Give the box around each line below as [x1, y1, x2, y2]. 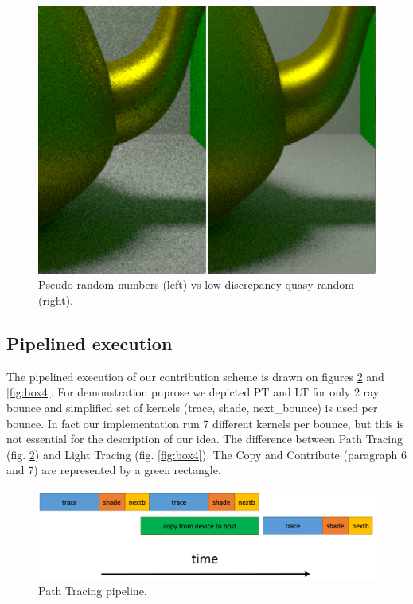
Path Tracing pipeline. [38, 582, 147, 598]
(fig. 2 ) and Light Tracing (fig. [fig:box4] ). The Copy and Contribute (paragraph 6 [6, 446, 407, 462]
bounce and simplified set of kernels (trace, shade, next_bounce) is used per [6, 399, 378, 415]
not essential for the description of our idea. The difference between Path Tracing [6, 431, 403, 447]
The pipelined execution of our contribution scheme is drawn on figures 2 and [6, 368, 384, 384]
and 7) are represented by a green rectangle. [6, 462, 221, 478]
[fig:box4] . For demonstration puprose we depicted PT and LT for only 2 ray [6, 384, 380, 400]
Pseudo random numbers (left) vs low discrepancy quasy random [38, 276, 355, 293]
